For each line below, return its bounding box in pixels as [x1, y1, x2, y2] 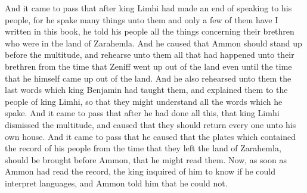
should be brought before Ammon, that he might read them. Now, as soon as [5, 153, 287, 166]
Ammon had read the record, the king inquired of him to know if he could [5, 165, 276, 178]
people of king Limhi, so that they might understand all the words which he [5, 95, 283, 107]
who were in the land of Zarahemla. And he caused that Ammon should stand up [5, 36, 302, 49]
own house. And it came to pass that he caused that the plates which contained [5, 130, 296, 142]
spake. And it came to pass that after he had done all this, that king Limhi [5, 107, 280, 119]
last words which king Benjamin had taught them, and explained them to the [5, 83, 288, 96]
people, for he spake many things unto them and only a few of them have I [5, 13, 278, 26]
